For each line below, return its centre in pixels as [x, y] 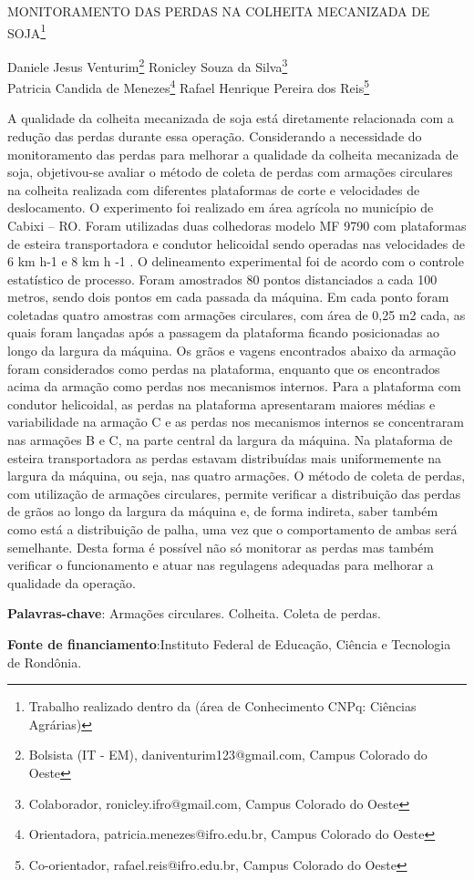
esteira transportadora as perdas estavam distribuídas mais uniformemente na [225, 457]
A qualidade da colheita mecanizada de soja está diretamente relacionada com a [231, 118]
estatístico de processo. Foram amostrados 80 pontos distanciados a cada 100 [222, 279]
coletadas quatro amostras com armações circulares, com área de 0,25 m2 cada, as [237, 314]
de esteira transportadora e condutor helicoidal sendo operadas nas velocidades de [236, 243]
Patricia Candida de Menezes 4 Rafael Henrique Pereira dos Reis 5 [189, 86]
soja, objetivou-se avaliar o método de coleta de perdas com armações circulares [230, 172]
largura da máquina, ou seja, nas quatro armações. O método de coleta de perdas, [237, 476]
